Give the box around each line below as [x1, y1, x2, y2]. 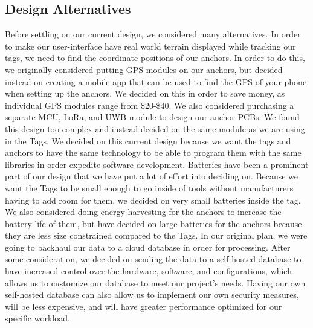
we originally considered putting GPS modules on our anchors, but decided [5, 63, 283, 76]
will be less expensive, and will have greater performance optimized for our [5, 300, 282, 312]
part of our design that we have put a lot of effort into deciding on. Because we [5, 170, 298, 182]
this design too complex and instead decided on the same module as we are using [5, 122, 305, 135]
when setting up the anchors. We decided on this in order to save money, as [5, 87, 285, 100]
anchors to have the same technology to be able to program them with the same [5, 146, 302, 159]
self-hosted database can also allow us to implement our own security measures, [5, 288, 299, 301]
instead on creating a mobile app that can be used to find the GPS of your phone [5, 75, 307, 88]
